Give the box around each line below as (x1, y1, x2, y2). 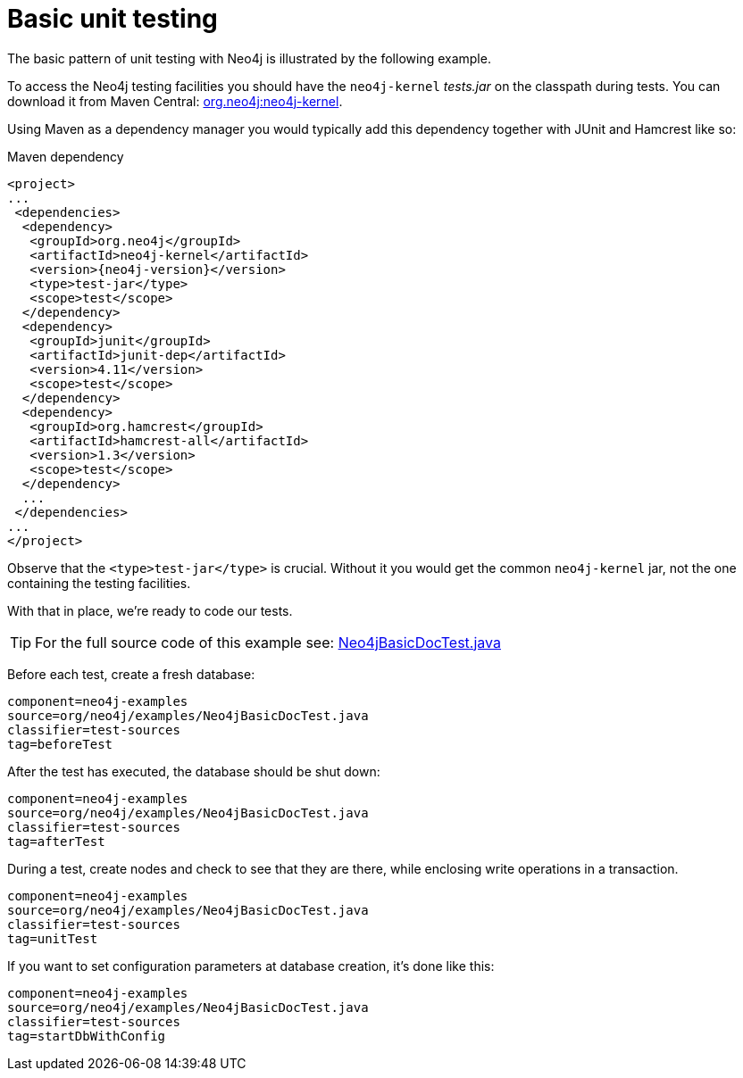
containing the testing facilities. (7, 575, 191, 591)
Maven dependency (7, 148, 124, 164)
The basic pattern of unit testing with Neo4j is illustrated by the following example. (7, 50, 491, 66)
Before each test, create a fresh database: (7, 666, 255, 682)
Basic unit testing (7, 4, 218, 34)
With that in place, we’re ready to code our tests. (7, 602, 293, 618)
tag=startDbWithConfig (7, 1028, 166, 1043)
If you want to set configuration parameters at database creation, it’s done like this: (7, 958, 495, 974)
